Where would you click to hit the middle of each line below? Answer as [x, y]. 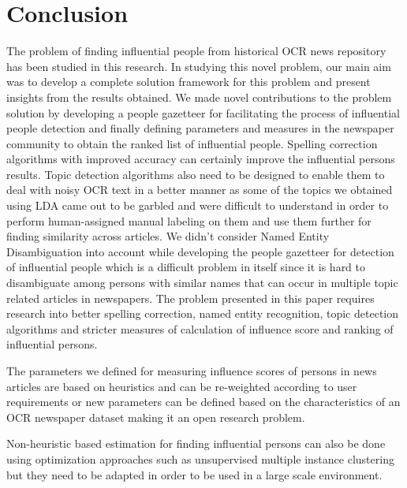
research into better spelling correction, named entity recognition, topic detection [202, 313]
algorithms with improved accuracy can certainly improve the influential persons [201, 159]
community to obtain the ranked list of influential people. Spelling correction [192, 143]
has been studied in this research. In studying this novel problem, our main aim [199, 66]
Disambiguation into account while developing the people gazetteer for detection [200, 251]
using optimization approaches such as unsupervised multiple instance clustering [200, 458]
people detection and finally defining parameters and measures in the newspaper [200, 128]
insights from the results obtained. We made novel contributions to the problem [199, 97]
